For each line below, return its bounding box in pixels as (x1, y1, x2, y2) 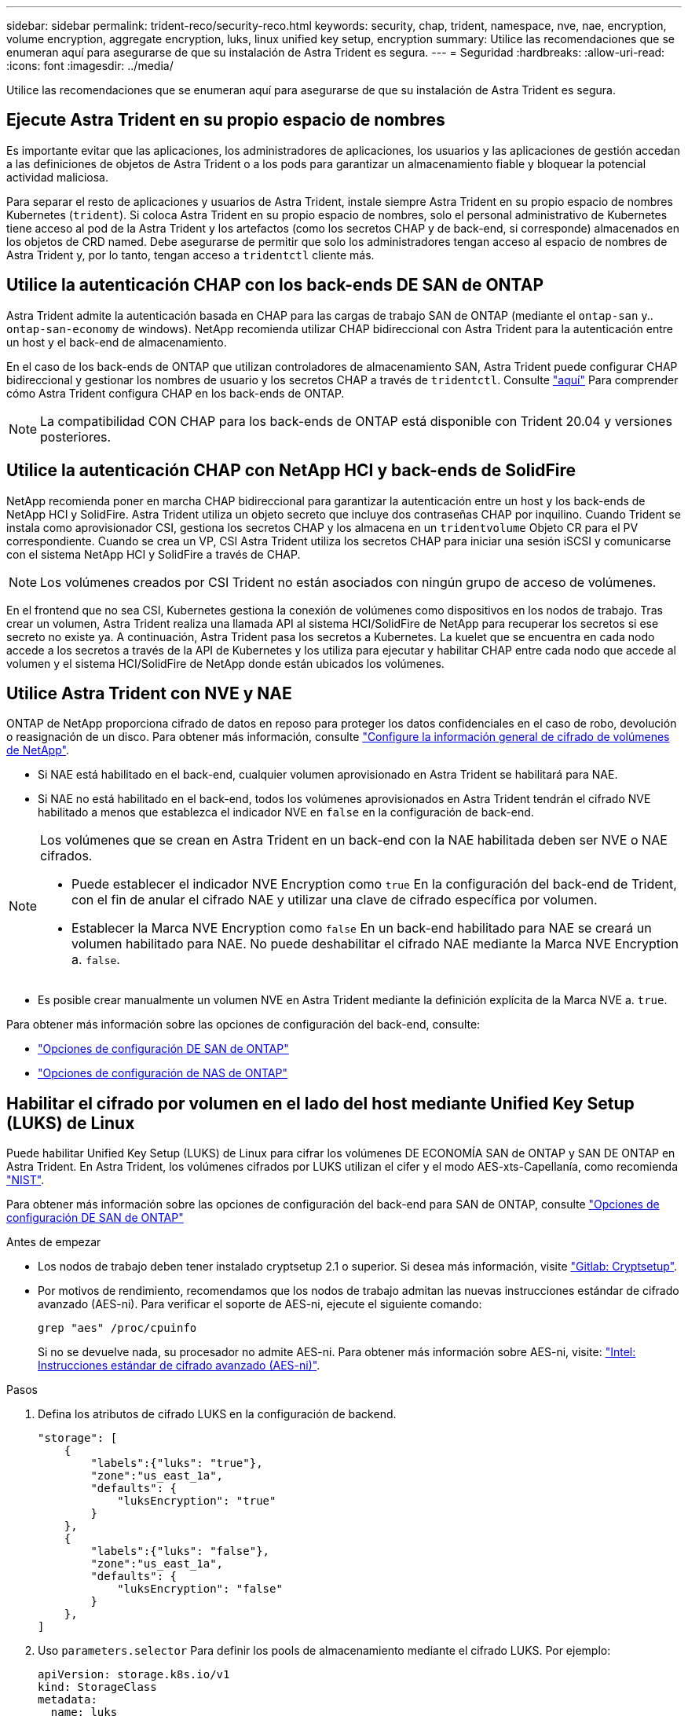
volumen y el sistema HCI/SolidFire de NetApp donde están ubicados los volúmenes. (6, 656, 445, 670)
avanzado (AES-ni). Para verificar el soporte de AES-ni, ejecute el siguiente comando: (38, 1297, 482, 1311)
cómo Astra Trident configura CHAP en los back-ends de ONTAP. (6, 386, 345, 400)
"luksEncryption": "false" (117, 1582, 283, 1596)
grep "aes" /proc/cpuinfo (38, 1322, 197, 1335)
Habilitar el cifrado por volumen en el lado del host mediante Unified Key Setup (6, 1093, 635, 1113)
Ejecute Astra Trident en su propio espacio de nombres (6, 110, 445, 130)
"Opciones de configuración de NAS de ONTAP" (38, 1066, 287, 1080)
